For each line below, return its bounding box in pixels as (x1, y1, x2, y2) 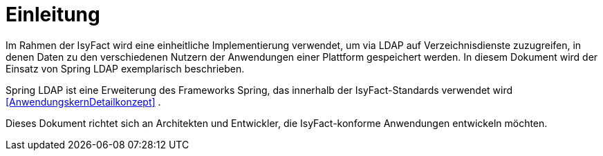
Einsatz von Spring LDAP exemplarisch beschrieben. (6, 62, 245, 75)
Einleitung (6, 3, 100, 26)
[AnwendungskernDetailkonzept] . (6, 95, 161, 108)
